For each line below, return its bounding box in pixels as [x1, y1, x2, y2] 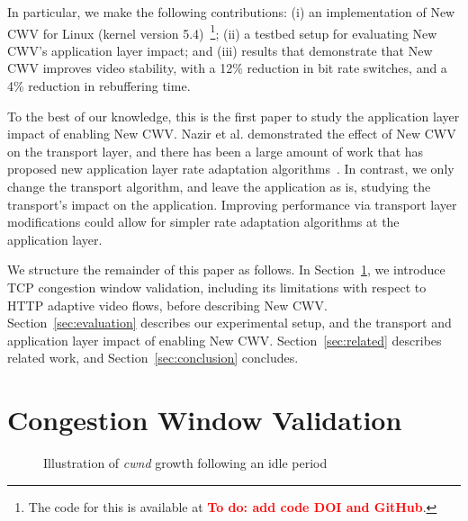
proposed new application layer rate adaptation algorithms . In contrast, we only [7, 159, 454, 178]
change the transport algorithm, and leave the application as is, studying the [7, 177, 431, 195]
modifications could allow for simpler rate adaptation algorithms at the [7, 212, 400, 231]
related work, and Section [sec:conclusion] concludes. [7, 348, 299, 367]
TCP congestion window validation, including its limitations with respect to [7, 277, 427, 296]
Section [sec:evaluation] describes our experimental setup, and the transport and [7, 313, 452, 332]
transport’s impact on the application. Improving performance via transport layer [7, 194, 457, 213]
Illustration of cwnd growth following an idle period [43, 454, 328, 472]
